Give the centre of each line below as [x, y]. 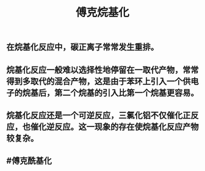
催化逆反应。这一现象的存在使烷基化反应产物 [114, 127]
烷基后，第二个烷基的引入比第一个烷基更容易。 [110, 93]
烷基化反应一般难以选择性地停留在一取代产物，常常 [103, 70]
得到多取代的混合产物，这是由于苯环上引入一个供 [99, 81]
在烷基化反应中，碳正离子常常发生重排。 [82, 47]
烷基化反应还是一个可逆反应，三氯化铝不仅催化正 [99, 115]
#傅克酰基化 [29, 161]
